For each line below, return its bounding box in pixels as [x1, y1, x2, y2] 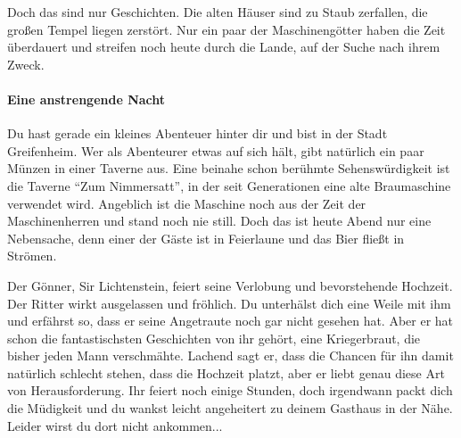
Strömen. [7, 246, 57, 265]
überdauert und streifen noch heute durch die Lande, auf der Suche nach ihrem [7, 37, 440, 56]
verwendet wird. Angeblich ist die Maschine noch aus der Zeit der [7, 194, 366, 212]
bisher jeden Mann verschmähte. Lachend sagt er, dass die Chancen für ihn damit [7, 346, 454, 365]
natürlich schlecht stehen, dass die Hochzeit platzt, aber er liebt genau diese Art [7, 363, 445, 382]
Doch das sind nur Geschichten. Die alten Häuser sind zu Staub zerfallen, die [7, 3, 428, 21]
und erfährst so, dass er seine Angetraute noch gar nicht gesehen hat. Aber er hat [7, 311, 454, 330]
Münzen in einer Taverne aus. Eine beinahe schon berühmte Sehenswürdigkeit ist [7, 159, 450, 178]
